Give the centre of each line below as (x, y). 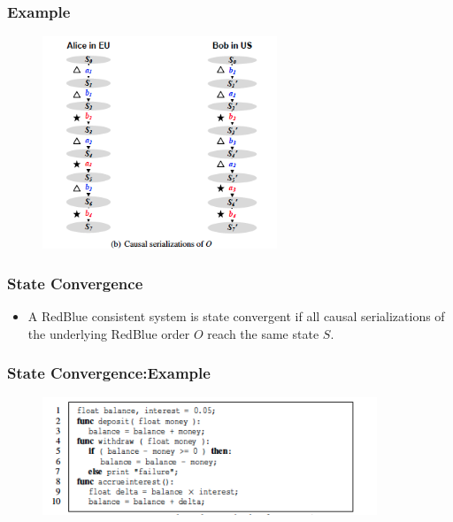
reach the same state (263, 333)
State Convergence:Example (109, 373)
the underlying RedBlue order (109, 333)
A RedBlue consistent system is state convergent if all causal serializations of (236, 315)
